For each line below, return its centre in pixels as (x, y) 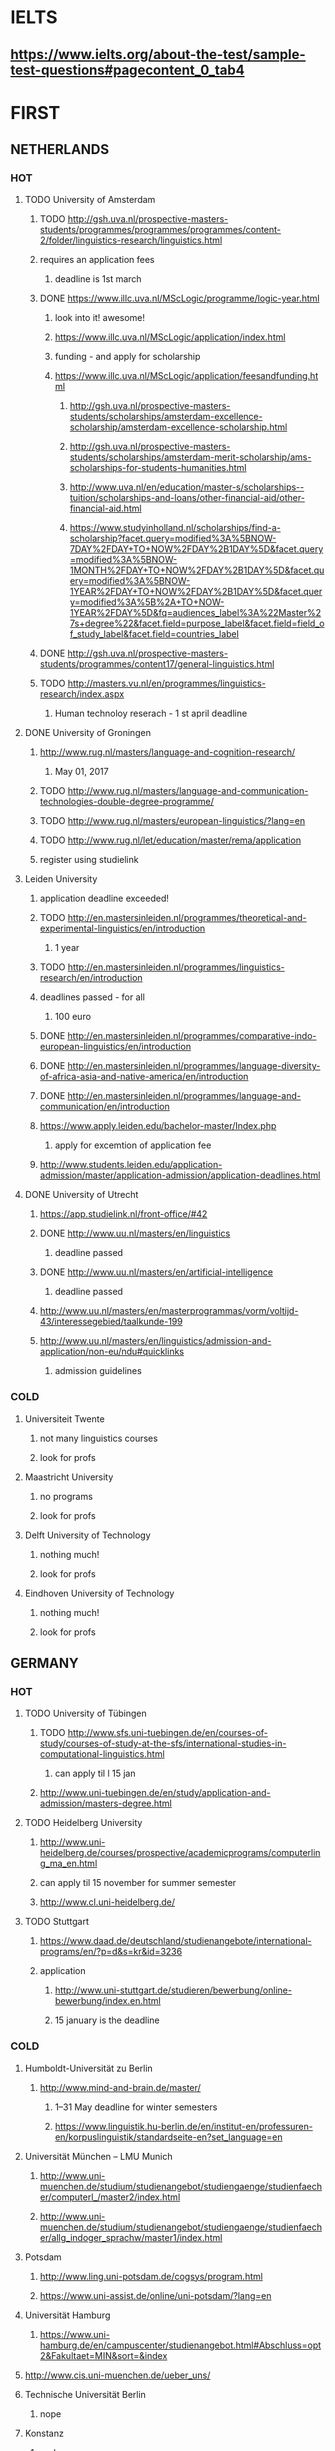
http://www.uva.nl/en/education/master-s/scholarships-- (187, 487)
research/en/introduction (91, 978)
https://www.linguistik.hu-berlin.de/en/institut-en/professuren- (183, 2126)
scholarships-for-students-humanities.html (158, 468)
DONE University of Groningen (88, 733)
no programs (66, 1496)
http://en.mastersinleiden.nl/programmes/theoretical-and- (187, 918)
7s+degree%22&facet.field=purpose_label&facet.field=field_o (197, 623)
